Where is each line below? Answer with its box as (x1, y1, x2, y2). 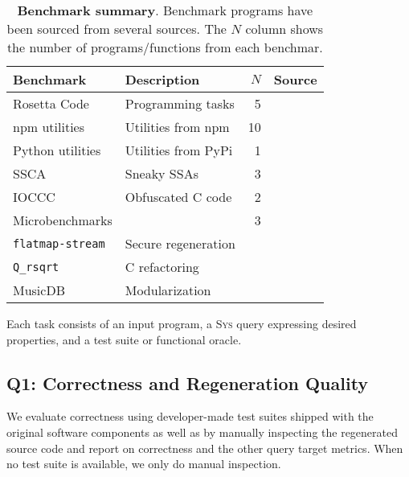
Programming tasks (125, 94, 235, 113)
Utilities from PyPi (125, 141, 233, 159)
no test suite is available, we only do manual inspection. (6, 455, 281, 472)
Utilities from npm (125, 117, 230, 136)
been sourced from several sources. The (6, 19, 227, 38)
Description (125, 70, 200, 88)
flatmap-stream (13, 236, 105, 250)
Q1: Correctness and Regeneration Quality (6, 370, 369, 395)
